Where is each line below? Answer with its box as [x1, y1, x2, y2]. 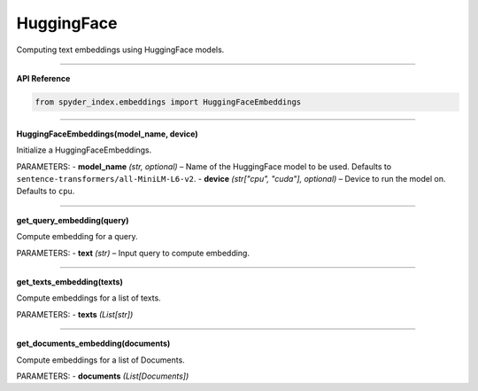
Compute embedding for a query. [16, 231, 138, 242]
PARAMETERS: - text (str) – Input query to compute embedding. [16, 247, 250, 258]
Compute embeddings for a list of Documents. [16, 355, 185, 365]
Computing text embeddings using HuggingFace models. [16, 44, 225, 55]
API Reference [16, 73, 71, 83]
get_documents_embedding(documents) [16, 338, 171, 349]
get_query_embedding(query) [16, 215, 129, 225]
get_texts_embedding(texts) [16, 277, 123, 287]
